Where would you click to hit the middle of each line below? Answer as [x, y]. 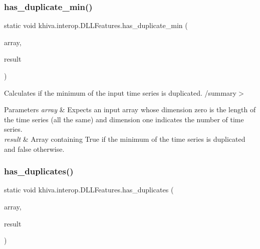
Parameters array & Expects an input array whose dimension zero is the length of [130, 109]
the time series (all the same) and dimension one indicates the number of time [124, 119]
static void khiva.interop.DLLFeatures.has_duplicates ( [89, 190]
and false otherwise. [34, 149]
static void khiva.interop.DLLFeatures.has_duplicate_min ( [96, 25]
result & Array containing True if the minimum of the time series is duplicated [125, 139]
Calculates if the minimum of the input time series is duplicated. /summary [120, 92]
